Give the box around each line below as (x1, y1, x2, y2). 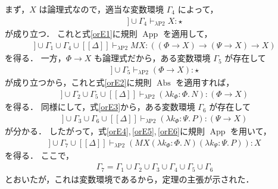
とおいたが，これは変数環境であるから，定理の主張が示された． (5, 172, 254, 185)
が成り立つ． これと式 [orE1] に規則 (5, 27, 138, 40)
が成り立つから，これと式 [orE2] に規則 (5, 76, 152, 89)
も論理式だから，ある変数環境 (94, 52, 211, 64)
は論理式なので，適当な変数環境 (39, 3, 164, 15)
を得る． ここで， (5, 149, 74, 162)
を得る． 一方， (5, 52, 66, 64)
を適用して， (163, 27, 213, 40)
